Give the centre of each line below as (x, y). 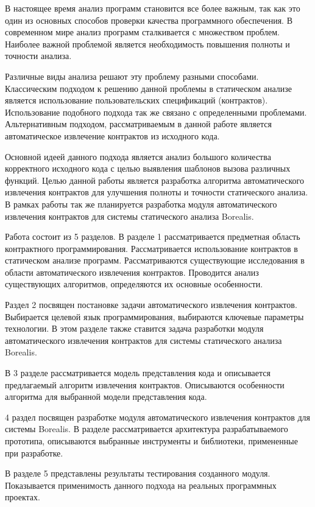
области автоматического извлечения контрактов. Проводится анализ (132, 272)
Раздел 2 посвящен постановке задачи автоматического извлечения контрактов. (151, 305)
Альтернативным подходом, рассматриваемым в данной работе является (138, 124)
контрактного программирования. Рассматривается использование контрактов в (151, 248)
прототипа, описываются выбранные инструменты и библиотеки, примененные (151, 441)
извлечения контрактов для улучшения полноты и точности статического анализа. (157, 192)
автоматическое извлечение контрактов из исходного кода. (112, 135)
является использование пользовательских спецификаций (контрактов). (136, 100)
